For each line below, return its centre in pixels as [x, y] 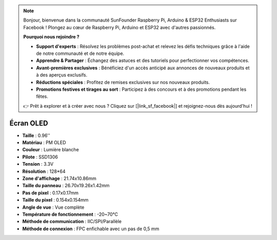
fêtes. [42, 96]
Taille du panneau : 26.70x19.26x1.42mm [66, 186]
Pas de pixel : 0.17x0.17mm [51, 193]
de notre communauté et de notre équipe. [80, 53]
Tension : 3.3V [38, 164]
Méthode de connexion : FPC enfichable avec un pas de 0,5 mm [91, 229]
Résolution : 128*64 [44, 171]
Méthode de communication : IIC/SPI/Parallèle [72, 222]
